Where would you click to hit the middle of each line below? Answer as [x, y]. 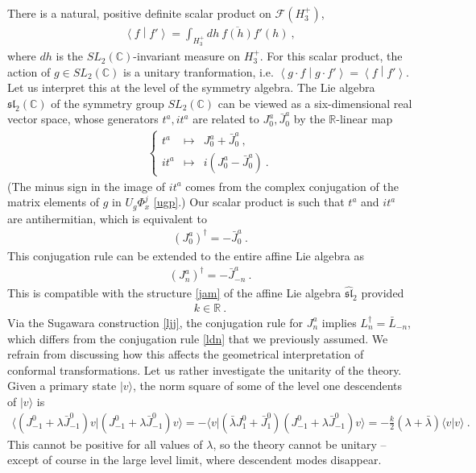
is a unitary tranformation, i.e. [199, 71]
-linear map [364, 119]
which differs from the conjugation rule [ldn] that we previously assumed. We [198, 338]
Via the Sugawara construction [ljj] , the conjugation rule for [155, 322]
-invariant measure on [187, 56]
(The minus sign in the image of [87, 186]
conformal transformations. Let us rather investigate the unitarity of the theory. [205, 369]
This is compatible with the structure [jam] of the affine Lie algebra [174, 293]
